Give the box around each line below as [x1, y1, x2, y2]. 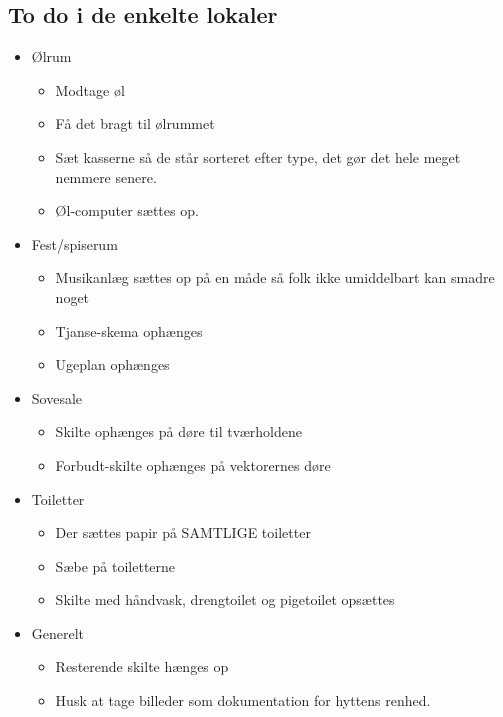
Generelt [31, 622, 85, 643]
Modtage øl [55, 79, 125, 100]
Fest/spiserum [31, 233, 118, 254]
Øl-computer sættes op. [55, 200, 199, 221]
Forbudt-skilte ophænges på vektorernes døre [55, 454, 331, 475]
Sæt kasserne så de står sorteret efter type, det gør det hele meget [55, 146, 461, 167]
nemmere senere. [55, 166, 157, 187]
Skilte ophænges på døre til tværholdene [55, 421, 302, 442]
